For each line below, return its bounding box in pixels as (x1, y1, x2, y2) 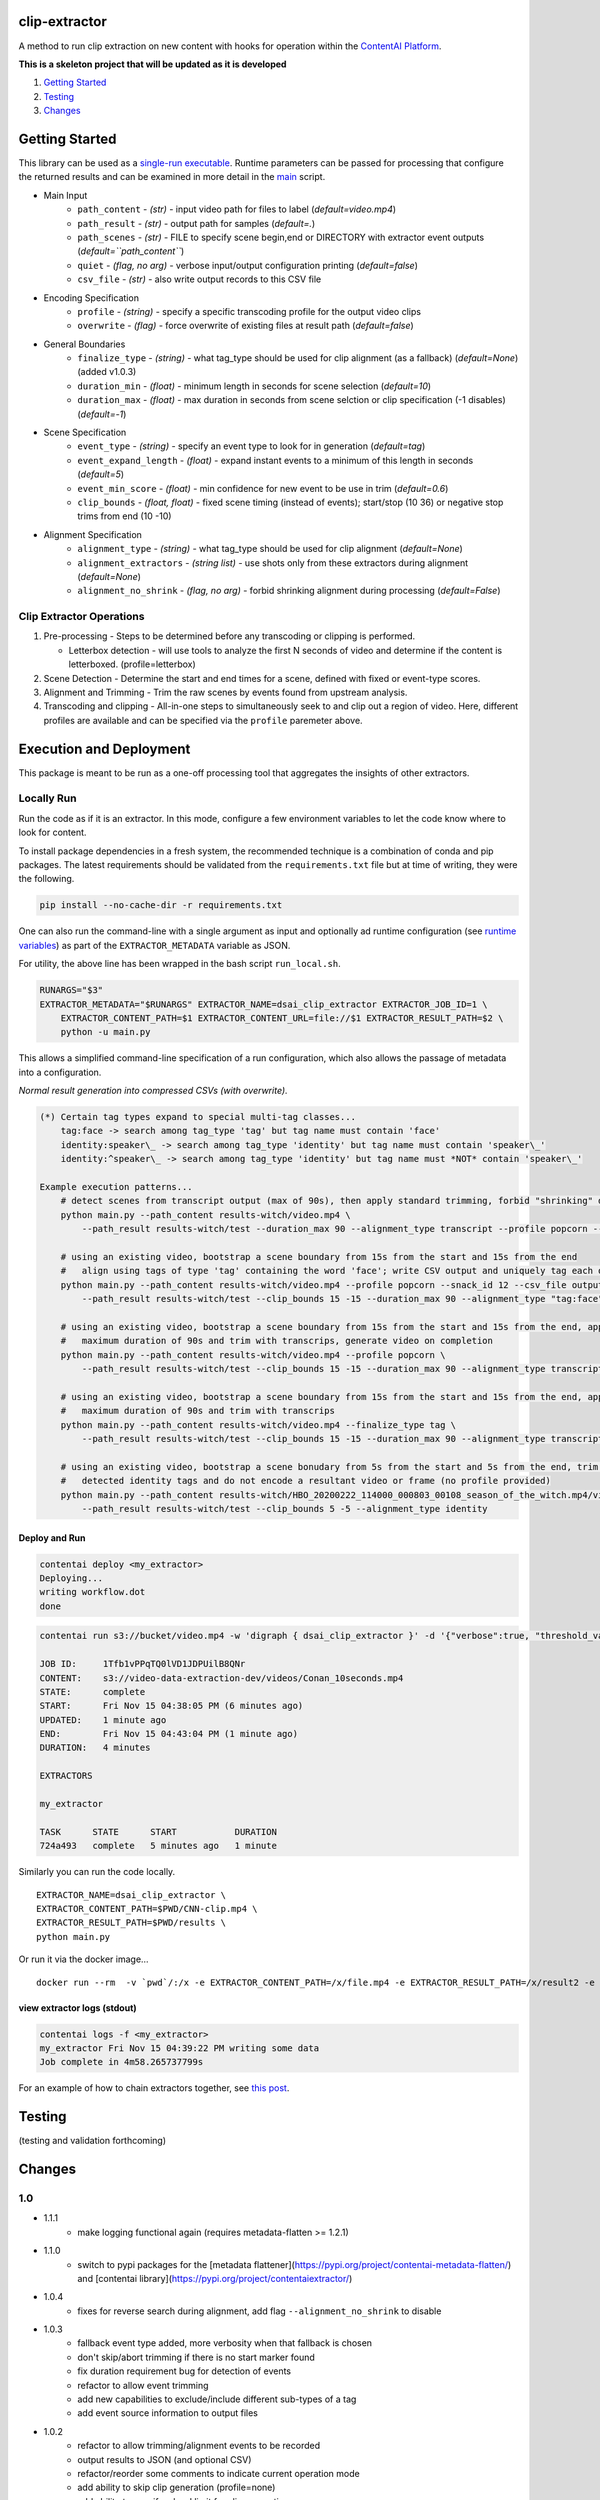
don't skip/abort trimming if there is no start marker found (77, 2351, 315, 2363)
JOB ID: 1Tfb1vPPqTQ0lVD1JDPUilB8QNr (39, 1658, 246, 1670)
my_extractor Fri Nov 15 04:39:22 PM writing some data (39, 2042, 320, 2054)
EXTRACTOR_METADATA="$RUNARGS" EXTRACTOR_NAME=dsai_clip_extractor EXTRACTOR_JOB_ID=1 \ (39, 998, 489, 1010)
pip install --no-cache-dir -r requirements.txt (39, 900, 283, 911)
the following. (18, 873, 75, 885)
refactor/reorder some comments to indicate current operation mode (77, 2467, 360, 2479)
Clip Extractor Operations (18, 610, 145, 624)
